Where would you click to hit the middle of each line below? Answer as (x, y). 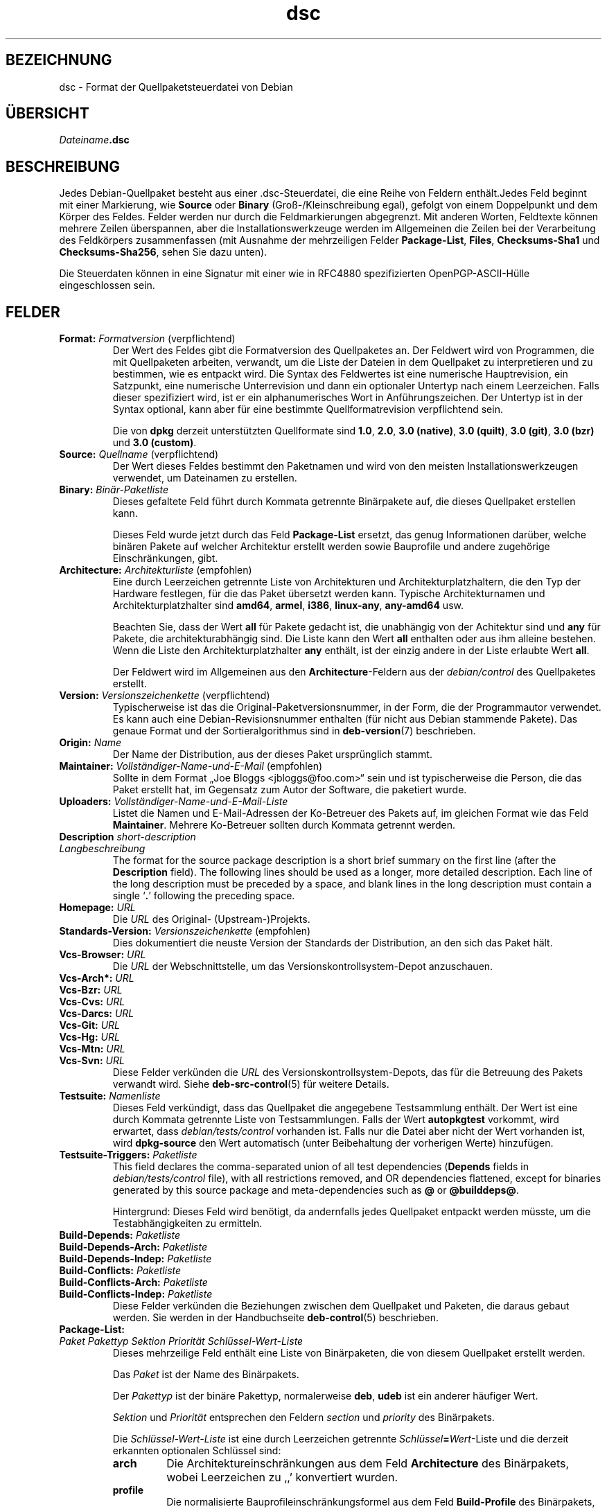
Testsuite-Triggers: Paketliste (128, 1155)
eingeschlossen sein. (107, 285)
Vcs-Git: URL (89, 1025)
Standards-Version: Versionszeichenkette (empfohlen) (185, 931)
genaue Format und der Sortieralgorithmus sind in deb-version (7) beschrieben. (294, 731)
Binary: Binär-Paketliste (114, 490)
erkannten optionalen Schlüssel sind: (197, 1451)
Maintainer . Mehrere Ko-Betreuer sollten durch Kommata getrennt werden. (284, 825)
